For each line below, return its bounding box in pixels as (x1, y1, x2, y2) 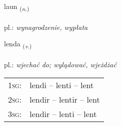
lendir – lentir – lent (29, 93, 100, 105)
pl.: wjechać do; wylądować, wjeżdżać (4, 59, 116, 70)
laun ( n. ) (4, 1, 29, 12)
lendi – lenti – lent (29, 79, 94, 91)
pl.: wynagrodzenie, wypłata (4, 21, 88, 32)
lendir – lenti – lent (29, 108, 97, 120)
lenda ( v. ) (4, 38, 32, 50)
